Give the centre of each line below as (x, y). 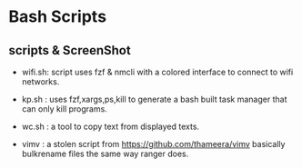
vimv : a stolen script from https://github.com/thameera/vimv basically (153, 144)
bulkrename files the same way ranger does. (105, 153)
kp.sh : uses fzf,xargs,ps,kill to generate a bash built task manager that (154, 99)
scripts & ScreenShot (70, 50)
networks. (40, 82)
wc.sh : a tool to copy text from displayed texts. (111, 126)
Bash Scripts (57, 17)
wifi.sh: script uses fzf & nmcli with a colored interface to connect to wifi (157, 72)
